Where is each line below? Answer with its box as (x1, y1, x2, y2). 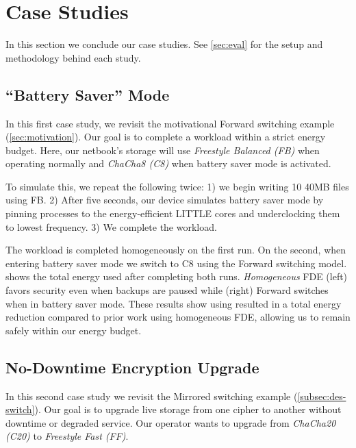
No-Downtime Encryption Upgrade (5, 356, 259, 377)
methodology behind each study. (5, 50, 141, 64)
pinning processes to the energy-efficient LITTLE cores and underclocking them (5, 206, 340, 221)
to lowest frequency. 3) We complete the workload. (5, 219, 217, 234)
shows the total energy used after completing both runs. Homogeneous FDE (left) (5, 269, 348, 284)
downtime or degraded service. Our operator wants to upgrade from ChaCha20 (5, 415, 336, 430)
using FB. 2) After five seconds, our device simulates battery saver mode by (5, 192, 324, 207)
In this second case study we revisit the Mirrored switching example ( (5, 388, 298, 403)
